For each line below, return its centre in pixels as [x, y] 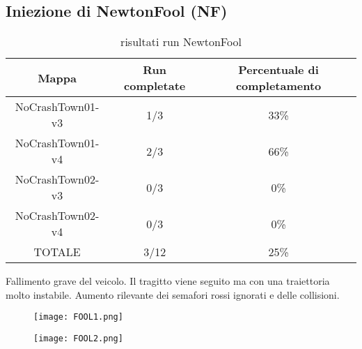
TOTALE [57, 252]
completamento [278, 86]
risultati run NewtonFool [181, 42]
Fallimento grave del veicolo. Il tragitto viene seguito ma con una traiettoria [168, 281]
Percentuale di [278, 70]
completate [155, 86]
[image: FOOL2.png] [78, 339]
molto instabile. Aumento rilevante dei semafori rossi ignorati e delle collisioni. [173, 294]
